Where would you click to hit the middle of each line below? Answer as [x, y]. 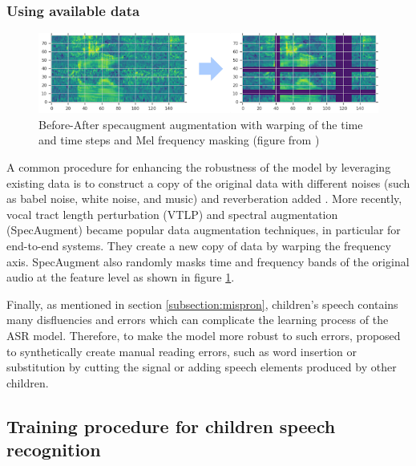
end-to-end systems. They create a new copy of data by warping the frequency [199, 245]
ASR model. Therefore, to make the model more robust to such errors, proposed [204, 335]
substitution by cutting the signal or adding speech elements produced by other [202, 367]
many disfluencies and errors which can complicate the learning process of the [198, 320]
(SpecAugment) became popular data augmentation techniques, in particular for [204, 230]
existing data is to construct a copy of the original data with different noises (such [208, 182]
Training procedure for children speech [171, 425]
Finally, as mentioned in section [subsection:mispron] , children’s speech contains [202, 304]
